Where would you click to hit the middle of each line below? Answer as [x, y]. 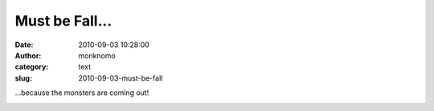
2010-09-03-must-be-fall [121, 78]
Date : [24, 45]
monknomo [97, 55]
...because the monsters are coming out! [82, 93]
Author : [28, 55]
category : [32, 67]
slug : [23, 78]
